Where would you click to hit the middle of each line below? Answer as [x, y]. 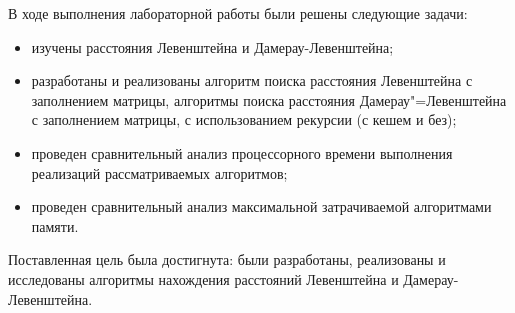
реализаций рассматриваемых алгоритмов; [159, 172]
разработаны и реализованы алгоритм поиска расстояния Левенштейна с [252, 80]
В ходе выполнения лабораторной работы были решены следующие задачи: [238, 13]
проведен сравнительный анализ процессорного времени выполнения [242, 152]
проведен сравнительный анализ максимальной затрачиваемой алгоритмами [261, 206]
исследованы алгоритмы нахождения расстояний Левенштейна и [203, 278]
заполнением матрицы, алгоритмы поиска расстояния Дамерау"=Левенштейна [269, 99]
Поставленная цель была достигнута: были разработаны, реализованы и [227, 259]
